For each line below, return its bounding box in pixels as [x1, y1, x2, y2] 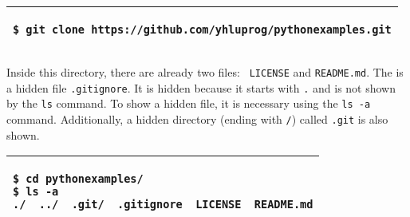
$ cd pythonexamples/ [13, 172, 144, 186]
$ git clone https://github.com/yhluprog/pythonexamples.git [13, 23, 392, 36]
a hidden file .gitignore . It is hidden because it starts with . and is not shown [6, 79, 396, 96]
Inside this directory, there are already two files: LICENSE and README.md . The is [6, 64, 404, 80]
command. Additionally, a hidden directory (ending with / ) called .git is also [6, 110, 388, 127]
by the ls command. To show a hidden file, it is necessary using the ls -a [6, 95, 371, 112]
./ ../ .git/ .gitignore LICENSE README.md [13, 198, 313, 211]
